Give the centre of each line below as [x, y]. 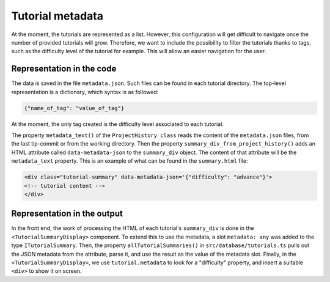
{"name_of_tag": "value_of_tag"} [74, 108]
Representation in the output [67, 214]
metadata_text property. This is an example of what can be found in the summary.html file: [130, 161]
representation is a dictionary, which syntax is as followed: [85, 92]
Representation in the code [64, 69]
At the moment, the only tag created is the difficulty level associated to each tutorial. [118, 124]
